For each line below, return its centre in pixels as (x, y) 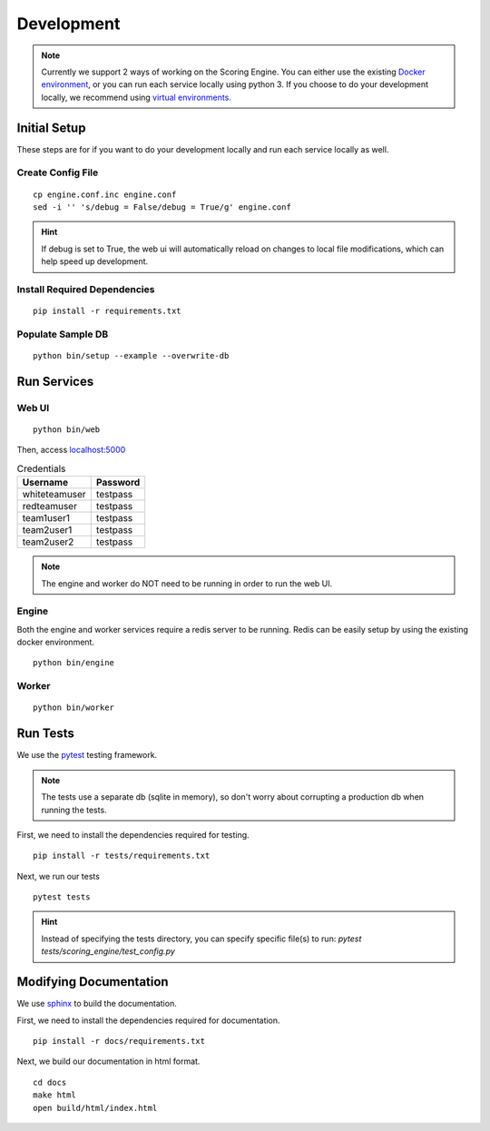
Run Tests (45, 734)
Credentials (41, 468)
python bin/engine (74, 663)
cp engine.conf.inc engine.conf (105, 194)
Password (118, 483)
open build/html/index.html (95, 1108)
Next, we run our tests (58, 876)
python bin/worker (74, 708)
